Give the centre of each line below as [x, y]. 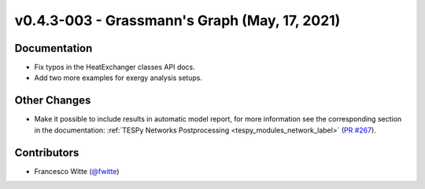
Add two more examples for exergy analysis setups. [118, 78]
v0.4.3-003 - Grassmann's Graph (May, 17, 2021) [177, 20]
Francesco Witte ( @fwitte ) [77, 171]
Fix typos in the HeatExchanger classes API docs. [115, 67]
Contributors [47, 153]
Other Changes [53, 101]
